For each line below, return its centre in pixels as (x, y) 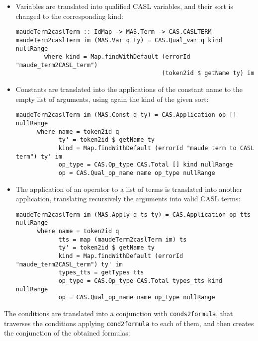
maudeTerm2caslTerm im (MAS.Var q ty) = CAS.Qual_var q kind (119, 40)
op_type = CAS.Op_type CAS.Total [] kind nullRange (146, 165)
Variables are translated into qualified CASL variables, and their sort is (124, 6)
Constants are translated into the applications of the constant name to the (129, 89)
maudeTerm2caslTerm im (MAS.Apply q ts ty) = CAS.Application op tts (133, 214)
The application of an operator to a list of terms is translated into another (129, 189)
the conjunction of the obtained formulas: (67, 333)
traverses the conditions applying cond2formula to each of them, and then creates (129, 323)
